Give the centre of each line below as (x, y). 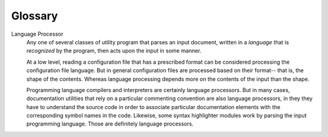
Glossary (35, 16)
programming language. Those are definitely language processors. (110, 124)
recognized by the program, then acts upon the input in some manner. (114, 51)
